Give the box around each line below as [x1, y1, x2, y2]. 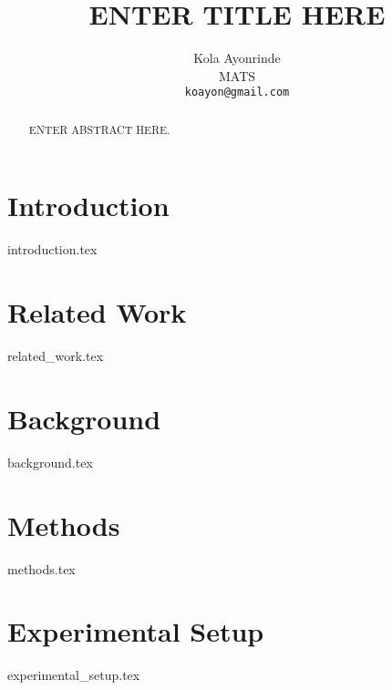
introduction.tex [7, 240, 98, 259]
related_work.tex [7, 346, 104, 366]
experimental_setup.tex [7, 665, 140, 685]
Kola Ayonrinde [193, 48, 281, 67]
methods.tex [7, 559, 76, 578]
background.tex [7, 452, 93, 471]
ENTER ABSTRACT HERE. [28, 121, 170, 137]
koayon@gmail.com [184, 86, 290, 99]
